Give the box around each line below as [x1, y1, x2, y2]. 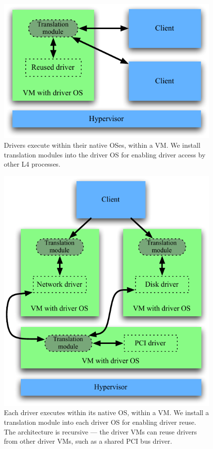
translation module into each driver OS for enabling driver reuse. [4, 417, 197, 427]
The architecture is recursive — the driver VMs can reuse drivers [4, 426, 197, 436]
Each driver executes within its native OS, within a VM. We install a [4, 407, 209, 418]
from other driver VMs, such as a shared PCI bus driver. [4, 436, 172, 446]
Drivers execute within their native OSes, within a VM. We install [4, 139, 200, 150]
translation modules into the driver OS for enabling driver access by [4, 149, 206, 159]
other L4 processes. [4, 159, 61, 169]
